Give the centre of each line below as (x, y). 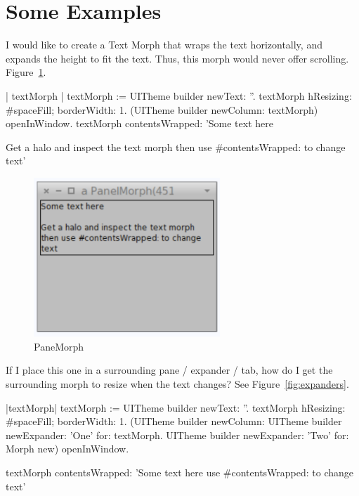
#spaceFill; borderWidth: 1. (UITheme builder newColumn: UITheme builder (174, 421)
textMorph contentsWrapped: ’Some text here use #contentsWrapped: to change (180, 472)
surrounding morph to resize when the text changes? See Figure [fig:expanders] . (177, 383)
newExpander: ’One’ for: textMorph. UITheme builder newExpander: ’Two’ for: (177, 435)
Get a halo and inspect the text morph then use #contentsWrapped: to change (176, 146)
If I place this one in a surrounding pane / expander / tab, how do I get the (169, 370)
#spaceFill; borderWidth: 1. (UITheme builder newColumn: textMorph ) (162, 109)
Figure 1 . (26, 72)
